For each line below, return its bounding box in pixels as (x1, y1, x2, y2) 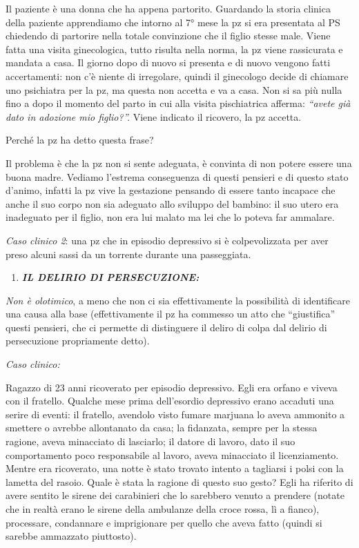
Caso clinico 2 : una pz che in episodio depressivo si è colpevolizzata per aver (6, 233, 329, 247)
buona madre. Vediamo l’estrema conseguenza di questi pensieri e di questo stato (6, 169, 349, 184)
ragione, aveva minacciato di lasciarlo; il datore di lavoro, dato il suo (6, 434, 295, 449)
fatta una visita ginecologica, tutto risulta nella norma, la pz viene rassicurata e (6, 41, 343, 56)
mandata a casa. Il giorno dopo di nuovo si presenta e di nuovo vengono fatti (6, 55, 331, 70)
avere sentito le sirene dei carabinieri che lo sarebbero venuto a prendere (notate (6, 488, 345, 502)
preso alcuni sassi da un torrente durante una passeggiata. (6, 246, 251, 261)
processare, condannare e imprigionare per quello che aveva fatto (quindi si (6, 515, 322, 529)
